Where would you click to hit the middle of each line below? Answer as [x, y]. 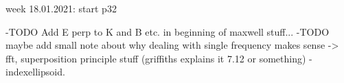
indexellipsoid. [35, 72]
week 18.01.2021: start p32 [61, 8]
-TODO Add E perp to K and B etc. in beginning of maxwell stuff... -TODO [168, 31]
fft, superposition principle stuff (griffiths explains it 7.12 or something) [156, 58]
